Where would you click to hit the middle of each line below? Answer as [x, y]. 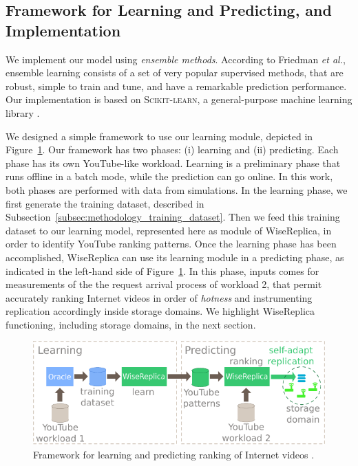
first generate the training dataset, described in [105, 203]
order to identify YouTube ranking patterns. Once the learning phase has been [171, 244]
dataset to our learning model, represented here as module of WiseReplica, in [169, 230]
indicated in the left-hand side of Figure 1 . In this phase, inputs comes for [162, 270]
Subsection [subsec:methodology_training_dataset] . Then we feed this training [173, 217]
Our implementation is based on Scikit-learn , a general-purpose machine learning [179, 99]
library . [23, 112]
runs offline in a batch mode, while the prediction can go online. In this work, [169, 176]
